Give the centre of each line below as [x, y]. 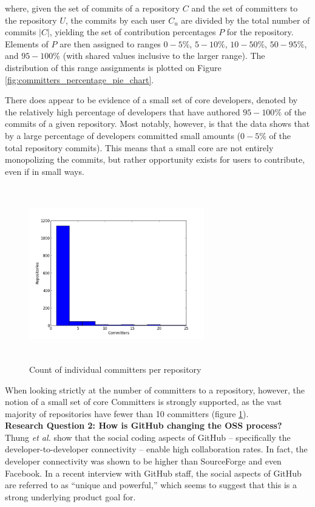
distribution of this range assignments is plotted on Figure [113, 67]
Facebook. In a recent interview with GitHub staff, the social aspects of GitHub [153, 473]
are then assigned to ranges [110, 43]
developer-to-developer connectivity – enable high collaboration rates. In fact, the [156, 449]
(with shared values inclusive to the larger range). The [164, 56]
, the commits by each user [115, 20]
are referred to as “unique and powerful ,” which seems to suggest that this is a [151, 485]
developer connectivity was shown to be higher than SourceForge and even [143, 461]
